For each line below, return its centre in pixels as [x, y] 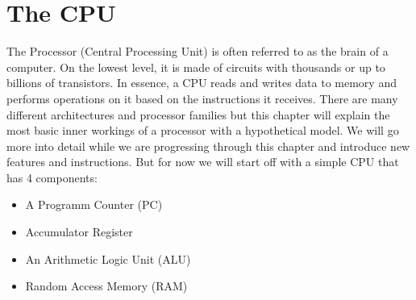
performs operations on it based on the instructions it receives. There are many [202, 98]
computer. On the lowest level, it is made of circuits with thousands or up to [196, 67]
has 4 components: [52, 177]
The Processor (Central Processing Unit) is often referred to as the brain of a [198, 51]
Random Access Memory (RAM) [106, 286]
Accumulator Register [79, 232]
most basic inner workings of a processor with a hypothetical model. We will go [203, 130]
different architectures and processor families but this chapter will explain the [198, 114]
